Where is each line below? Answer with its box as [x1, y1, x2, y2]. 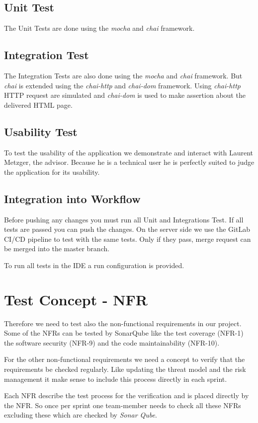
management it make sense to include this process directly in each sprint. [4, 373, 227, 384]
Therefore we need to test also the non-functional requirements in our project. [4, 318, 242, 328]
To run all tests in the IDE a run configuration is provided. [4, 260, 184, 270]
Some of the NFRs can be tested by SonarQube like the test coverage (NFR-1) [4, 328, 244, 338]
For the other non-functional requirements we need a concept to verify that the [4, 354, 245, 364]
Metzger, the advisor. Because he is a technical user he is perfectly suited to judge [4, 157, 255, 167]
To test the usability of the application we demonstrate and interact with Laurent [4, 147, 254, 157]
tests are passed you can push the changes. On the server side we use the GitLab [4, 224, 250, 234]
